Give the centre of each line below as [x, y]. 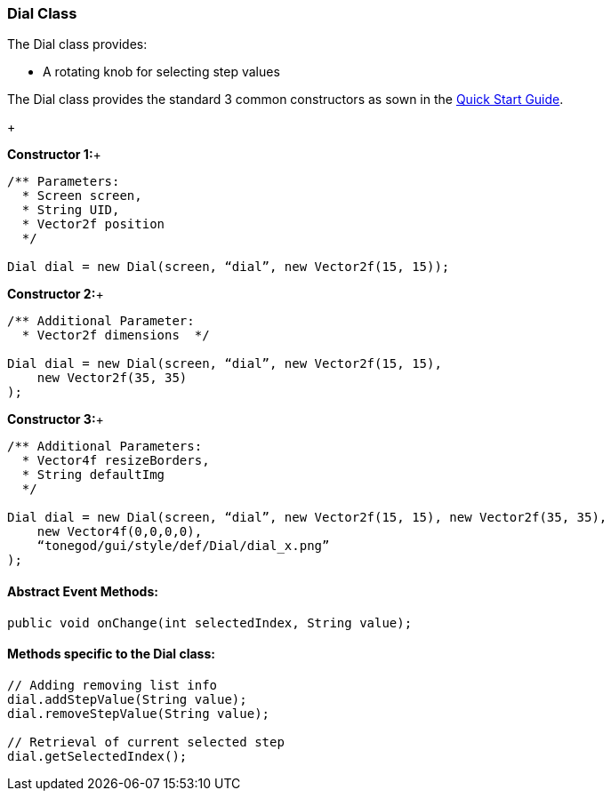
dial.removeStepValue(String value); [139, 713]
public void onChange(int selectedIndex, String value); [210, 622]
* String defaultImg [93, 475]
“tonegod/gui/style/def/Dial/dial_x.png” [183, 546]
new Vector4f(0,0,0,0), [120, 532]
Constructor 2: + [56, 294]
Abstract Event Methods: [83, 591]
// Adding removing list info [113, 685]
